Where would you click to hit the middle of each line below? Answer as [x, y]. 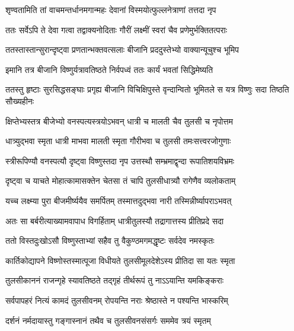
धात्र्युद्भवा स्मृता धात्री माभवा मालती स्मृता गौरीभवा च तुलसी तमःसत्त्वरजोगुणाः [118, 141]
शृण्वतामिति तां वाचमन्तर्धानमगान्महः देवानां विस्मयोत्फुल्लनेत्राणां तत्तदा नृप [111, 9]
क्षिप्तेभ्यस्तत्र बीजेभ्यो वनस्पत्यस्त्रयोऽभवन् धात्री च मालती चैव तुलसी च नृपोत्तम [119, 121]
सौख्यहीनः [20, 101]
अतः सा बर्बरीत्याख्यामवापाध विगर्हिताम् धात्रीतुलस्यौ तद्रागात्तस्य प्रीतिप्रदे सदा [115, 220]
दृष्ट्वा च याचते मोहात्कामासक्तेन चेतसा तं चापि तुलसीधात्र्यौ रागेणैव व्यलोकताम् [121, 181]
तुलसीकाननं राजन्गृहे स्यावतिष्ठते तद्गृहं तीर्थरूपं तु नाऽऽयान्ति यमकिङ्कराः [114, 280]
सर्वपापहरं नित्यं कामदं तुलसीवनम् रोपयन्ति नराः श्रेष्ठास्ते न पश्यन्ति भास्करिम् [117, 300]
